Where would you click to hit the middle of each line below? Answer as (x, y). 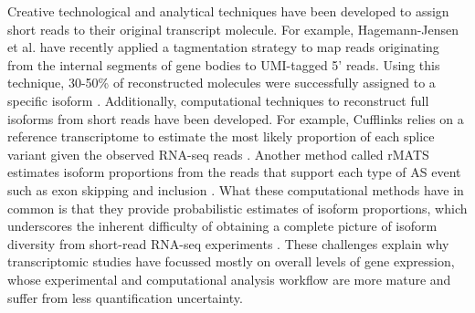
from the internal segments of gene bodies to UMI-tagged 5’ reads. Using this (224, 64)
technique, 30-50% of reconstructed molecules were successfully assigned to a (222, 83)
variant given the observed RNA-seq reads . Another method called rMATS (218, 154)
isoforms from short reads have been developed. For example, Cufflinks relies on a (236, 118)
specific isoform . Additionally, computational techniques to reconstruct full (218, 100)
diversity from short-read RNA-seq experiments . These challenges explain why (228, 243)
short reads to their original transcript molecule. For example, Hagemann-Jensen (233, 29)
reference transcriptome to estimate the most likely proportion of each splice (221, 136)
